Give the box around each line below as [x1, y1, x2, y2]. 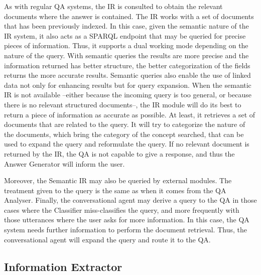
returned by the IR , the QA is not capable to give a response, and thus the [4, 148, 235, 159]
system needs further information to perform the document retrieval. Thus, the [4, 224, 247, 235]
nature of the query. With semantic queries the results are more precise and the [4, 50, 249, 60]
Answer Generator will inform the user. [4, 158, 125, 169]
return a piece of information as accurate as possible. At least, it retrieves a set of [4, 109, 255, 119]
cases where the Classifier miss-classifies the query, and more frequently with [4, 204, 239, 215]
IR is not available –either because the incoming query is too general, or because [4, 89, 251, 100]
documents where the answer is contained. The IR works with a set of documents [4, 11, 254, 21]
